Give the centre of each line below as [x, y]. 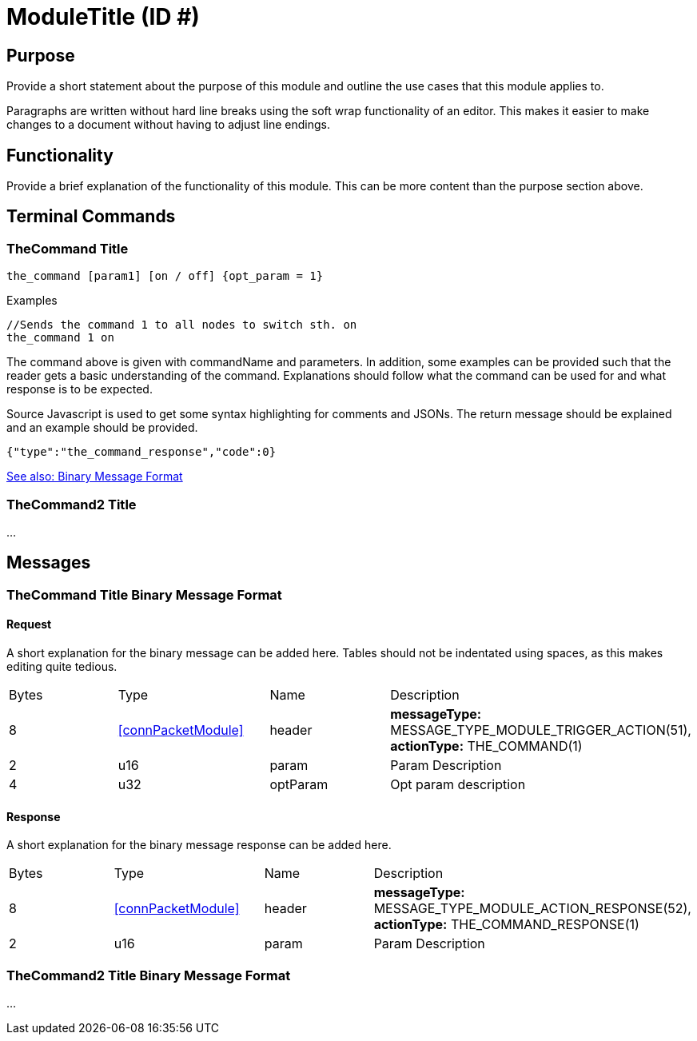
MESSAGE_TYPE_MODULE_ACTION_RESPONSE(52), [532, 909]
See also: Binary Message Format [95, 477]
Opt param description [458, 785]
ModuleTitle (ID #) [103, 17]
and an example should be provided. [102, 428]
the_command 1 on [60, 338]
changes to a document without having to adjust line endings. [169, 125]
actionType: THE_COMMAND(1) [486, 746]
